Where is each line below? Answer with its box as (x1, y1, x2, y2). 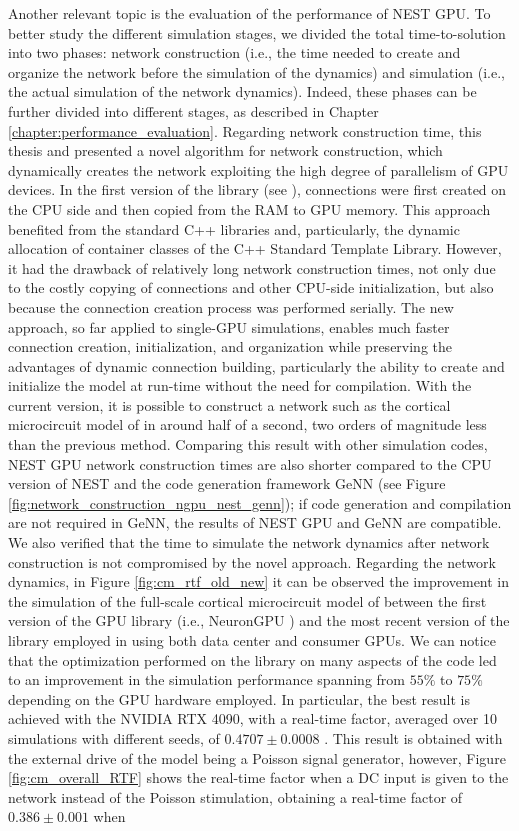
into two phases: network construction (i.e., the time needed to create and (8, 42, 461, 63)
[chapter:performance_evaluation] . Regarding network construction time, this (8, 120, 482, 141)
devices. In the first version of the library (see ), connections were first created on (8, 179, 507, 200)
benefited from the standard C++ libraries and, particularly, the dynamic (8, 218, 460, 239)
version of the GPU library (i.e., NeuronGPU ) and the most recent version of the (8, 610, 510, 631)
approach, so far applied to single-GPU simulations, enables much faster (8, 316, 450, 337)
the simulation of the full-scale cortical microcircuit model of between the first (8, 590, 487, 611)
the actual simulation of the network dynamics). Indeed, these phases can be (8, 81, 477, 102)
